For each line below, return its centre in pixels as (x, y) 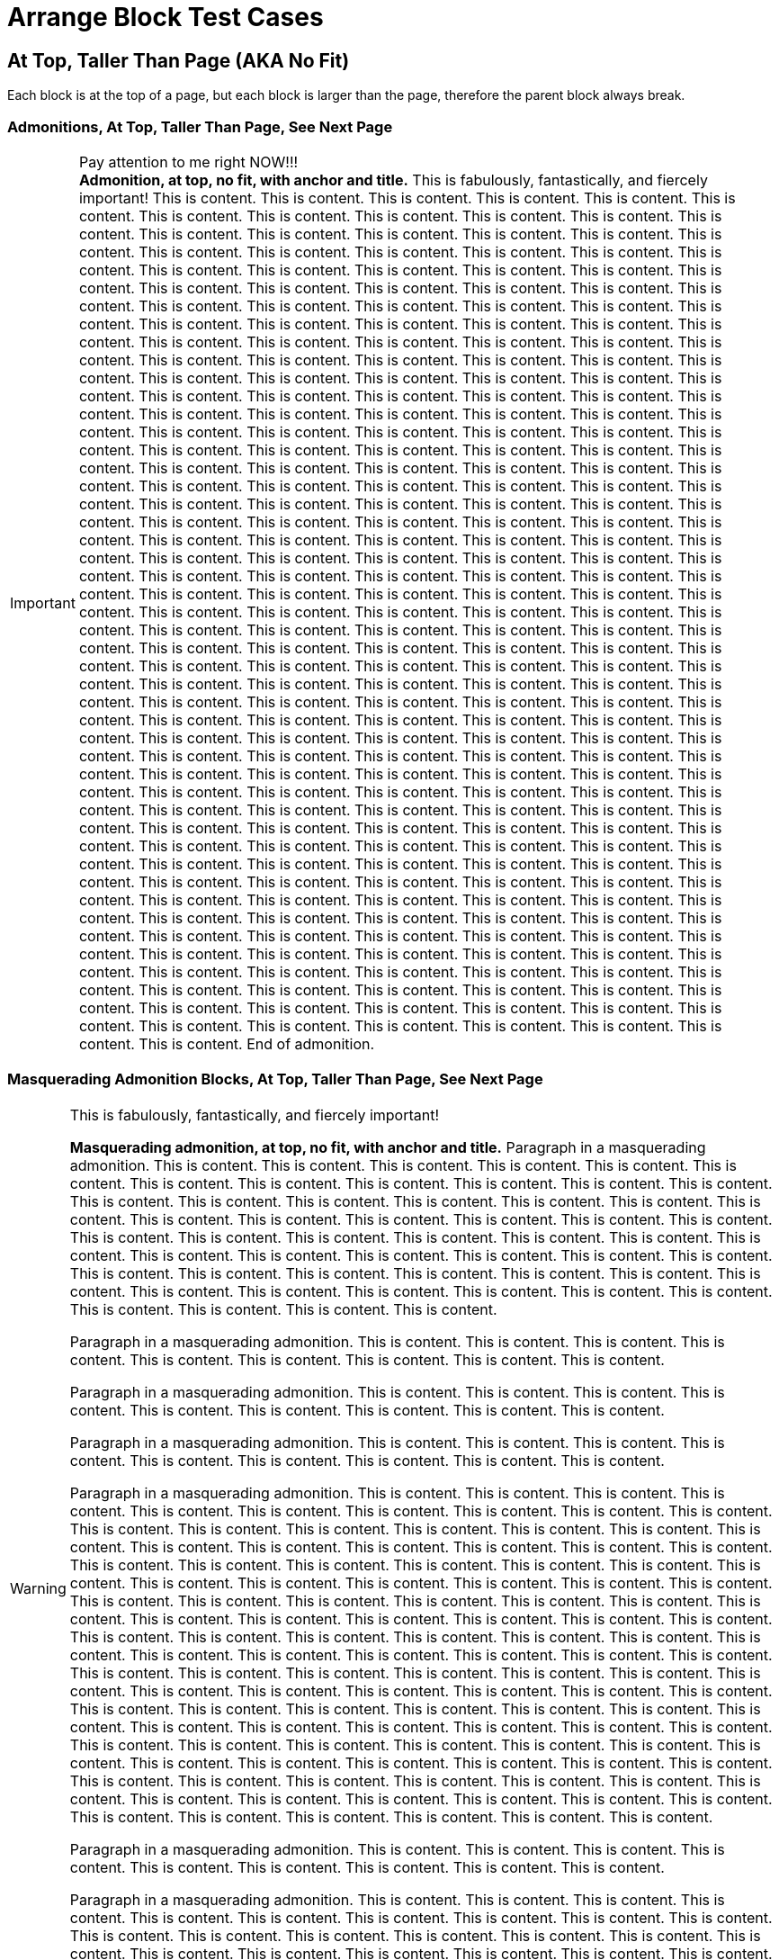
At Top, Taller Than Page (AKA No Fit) (179, 60)
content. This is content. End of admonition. (227, 1043)
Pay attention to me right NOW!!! (188, 162)
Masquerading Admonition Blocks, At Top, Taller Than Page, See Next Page (275, 1079)
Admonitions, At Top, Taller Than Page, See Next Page (200, 126)
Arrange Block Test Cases (166, 17)
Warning (38, 1588)
